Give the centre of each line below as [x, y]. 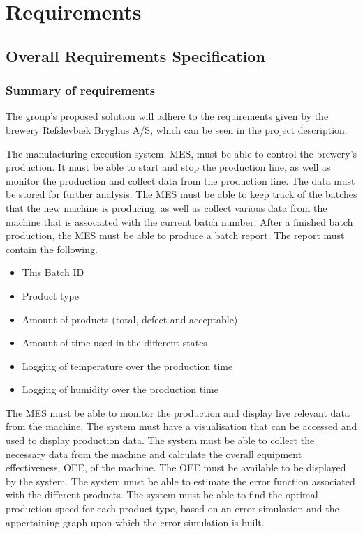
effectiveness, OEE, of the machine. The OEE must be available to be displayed [176, 467]
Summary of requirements [81, 90]
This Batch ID [53, 272]
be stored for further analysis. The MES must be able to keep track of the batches [181, 194]
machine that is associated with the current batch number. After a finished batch [179, 221]
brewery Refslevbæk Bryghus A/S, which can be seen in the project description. [177, 129]
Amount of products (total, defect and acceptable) [130, 319]
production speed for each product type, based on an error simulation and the [172, 509]
